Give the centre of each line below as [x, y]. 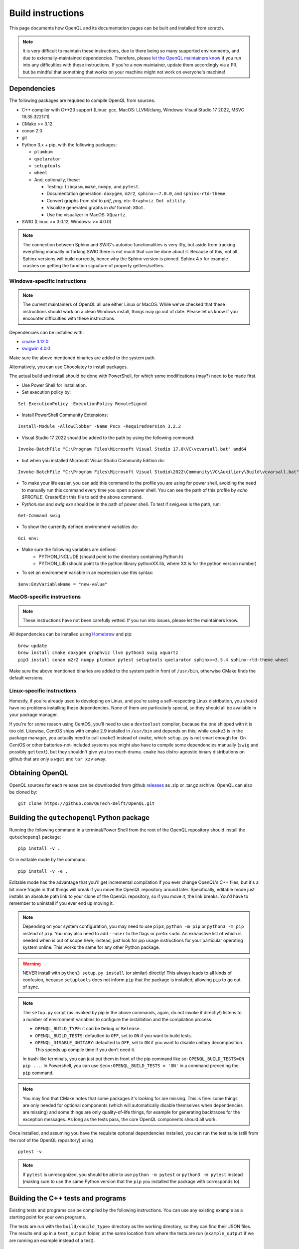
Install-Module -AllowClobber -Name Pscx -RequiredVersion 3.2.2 [100, 426]
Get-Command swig [39, 515]
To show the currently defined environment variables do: [80, 527]
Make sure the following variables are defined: [69, 550]
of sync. [31, 987]
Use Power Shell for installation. [54, 385]
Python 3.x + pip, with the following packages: [69, 144]
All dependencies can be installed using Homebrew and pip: [71, 634]
